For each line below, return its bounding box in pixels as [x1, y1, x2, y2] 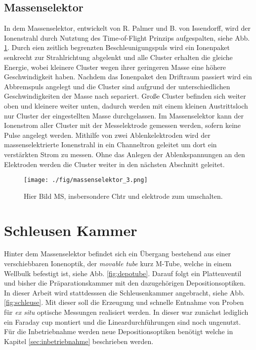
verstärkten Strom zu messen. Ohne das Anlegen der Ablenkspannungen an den [4, 149, 245, 159]
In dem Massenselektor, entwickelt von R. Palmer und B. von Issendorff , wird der [4, 23, 251, 33]
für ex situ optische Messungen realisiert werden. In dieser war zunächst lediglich [4, 307, 249, 317]
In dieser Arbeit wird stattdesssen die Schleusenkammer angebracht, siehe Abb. [4, 287, 245, 297]
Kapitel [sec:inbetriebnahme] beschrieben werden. [4, 336, 154, 346]
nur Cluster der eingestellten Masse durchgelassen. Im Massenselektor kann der [4, 110, 244, 120]
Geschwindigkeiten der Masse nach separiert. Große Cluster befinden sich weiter [4, 91, 246, 101]
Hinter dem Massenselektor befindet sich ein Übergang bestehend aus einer [4, 248, 231, 259]
